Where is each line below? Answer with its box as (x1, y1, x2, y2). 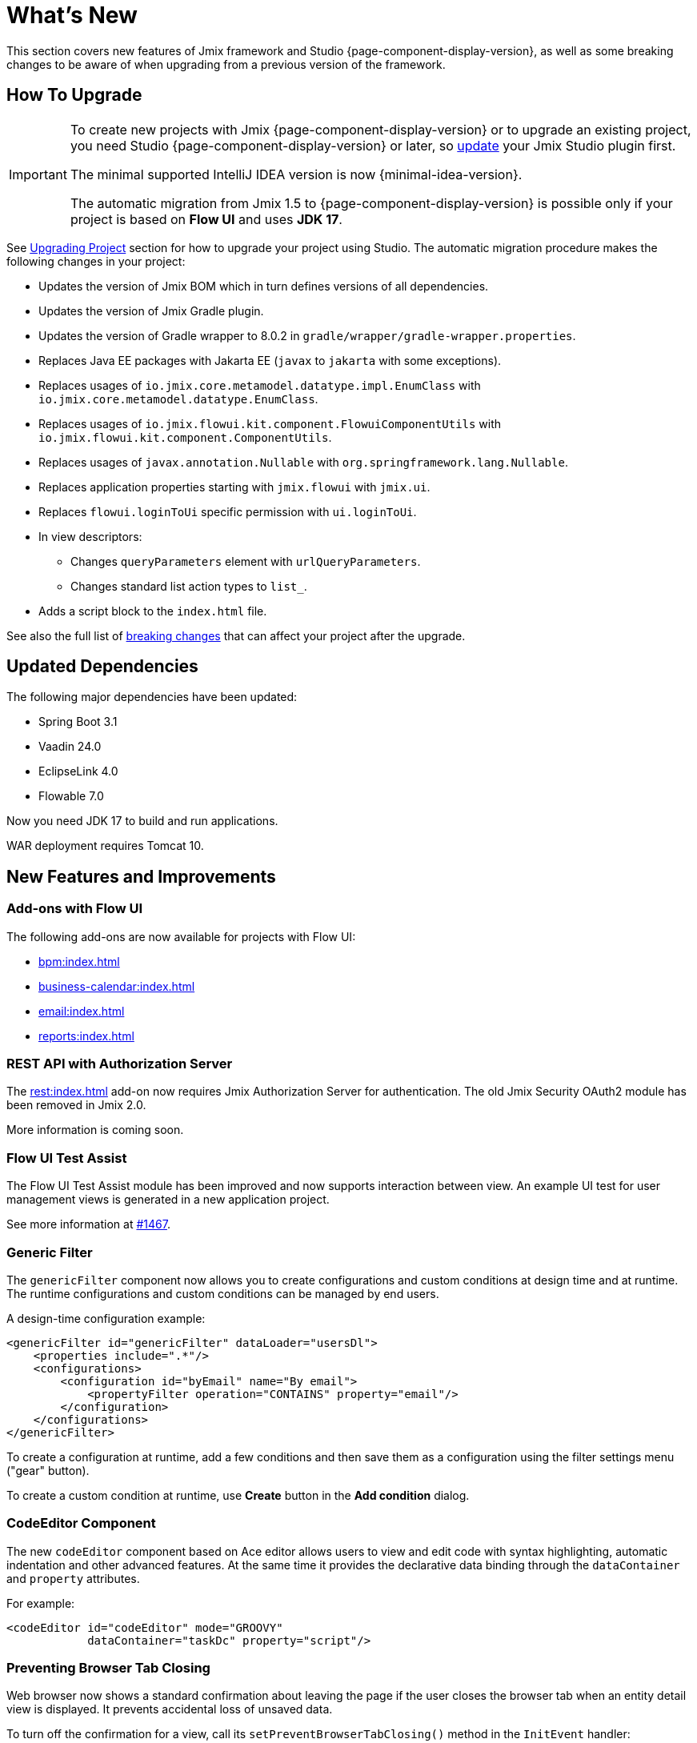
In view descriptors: (38, 529, 142, 543)
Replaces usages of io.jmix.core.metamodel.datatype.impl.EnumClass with (38, 378, 481, 392)
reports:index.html (38, 1028, 134, 1043)
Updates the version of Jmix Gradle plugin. (38, 303, 264, 318)
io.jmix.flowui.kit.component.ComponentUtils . (38, 430, 332, 444)
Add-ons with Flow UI (6, 900, 142, 917)
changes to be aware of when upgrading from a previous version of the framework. (6, 57, 446, 71)
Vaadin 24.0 (38, 739, 102, 754)
